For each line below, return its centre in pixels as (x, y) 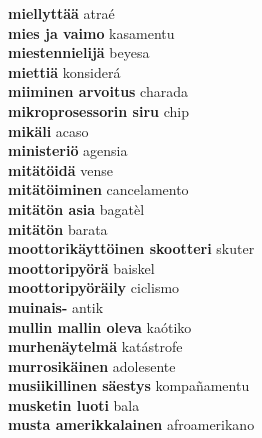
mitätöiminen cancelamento (98, 189)
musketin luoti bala (74, 404)
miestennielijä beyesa (79, 52)
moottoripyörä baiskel (81, 267)
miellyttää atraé (61, 13)
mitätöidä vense (60, 169)
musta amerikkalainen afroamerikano (131, 424)
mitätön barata (58, 228)
